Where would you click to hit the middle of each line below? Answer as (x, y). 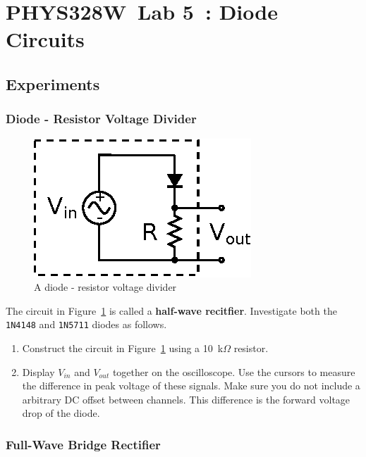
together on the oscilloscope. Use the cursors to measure (234, 371)
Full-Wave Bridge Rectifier (83, 444)
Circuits (45, 39)
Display (38, 371)
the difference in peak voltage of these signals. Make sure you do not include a (191, 386)
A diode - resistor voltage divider (105, 287)
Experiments (53, 83)
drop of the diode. (61, 413)
